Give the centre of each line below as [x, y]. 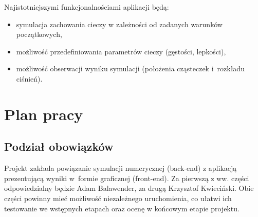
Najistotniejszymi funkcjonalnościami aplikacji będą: [87, 7]
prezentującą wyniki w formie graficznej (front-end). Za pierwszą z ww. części [127, 178]
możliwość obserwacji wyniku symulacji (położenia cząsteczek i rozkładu [130, 68]
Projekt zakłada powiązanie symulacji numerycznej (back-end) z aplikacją [121, 168]
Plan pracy [44, 114]
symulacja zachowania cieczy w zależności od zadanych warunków [119, 24]
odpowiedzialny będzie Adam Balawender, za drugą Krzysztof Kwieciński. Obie [129, 188]
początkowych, [39, 34]
